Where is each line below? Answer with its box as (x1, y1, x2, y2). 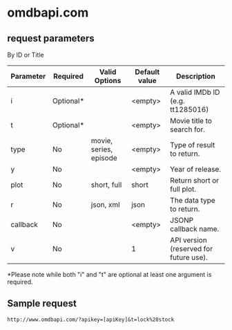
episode (90, 154, 117, 163)
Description (175, 71, 215, 81)
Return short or (170, 176, 220, 185)
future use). (170, 253, 209, 262)
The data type (170, 196, 215, 205)
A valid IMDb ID (170, 88, 220, 97)
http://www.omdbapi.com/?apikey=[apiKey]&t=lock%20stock (7, 316, 175, 323)
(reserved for (170, 244, 213, 253)
